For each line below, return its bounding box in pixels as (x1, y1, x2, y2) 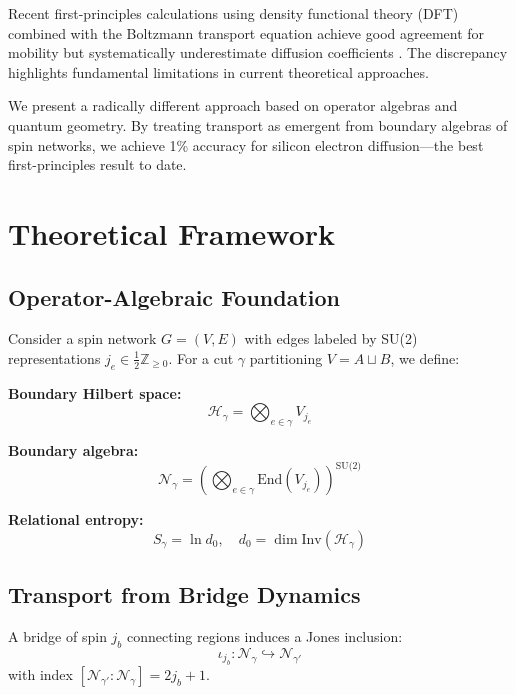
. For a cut (168, 347, 234, 368)
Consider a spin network (8, 328, 157, 349)
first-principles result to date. (8, 154, 187, 175)
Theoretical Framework (8, 212, 336, 253)
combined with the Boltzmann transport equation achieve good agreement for (8, 22, 485, 43)
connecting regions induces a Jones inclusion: (127, 626, 403, 646)
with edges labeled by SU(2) (244, 328, 418, 349)
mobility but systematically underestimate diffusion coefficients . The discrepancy (8, 42, 508, 63)
